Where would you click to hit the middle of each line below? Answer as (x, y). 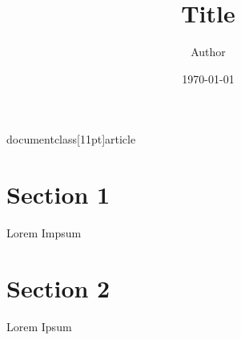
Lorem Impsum (44, 233)
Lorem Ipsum (39, 326)
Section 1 (58, 194)
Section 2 (58, 287)
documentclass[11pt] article (71, 139)
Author (208, 52)
